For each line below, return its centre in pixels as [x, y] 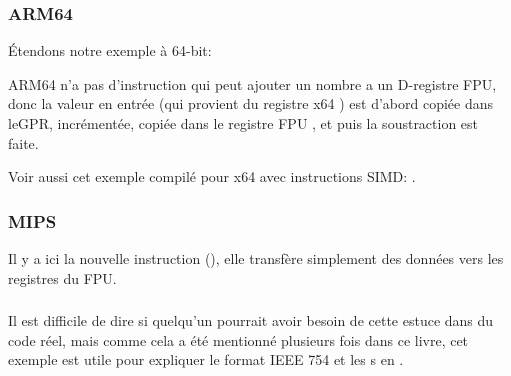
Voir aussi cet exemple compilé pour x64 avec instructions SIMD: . [212, 176]
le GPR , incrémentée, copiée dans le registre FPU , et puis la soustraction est [243, 123]
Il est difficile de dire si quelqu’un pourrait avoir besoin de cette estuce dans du [251, 320]
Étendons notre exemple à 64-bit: [110, 50]
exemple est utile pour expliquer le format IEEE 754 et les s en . [206, 359]
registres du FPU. [62, 277]
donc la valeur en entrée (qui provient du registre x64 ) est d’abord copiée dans [251, 103]
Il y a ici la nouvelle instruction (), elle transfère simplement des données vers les [256, 258]
